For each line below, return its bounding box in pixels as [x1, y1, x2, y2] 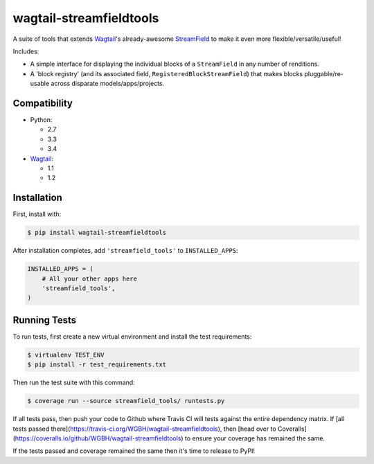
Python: [30, 116, 53, 124]
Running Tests [12, 314, 76, 325]
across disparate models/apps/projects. [51, 80, 165, 88]
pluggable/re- [304, 69, 344, 78]
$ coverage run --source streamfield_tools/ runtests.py [27, 397, 225, 405]
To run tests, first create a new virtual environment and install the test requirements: [12, 332, 252, 341]
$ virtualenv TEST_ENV [27, 350, 105, 359]
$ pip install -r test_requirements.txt [27, 361, 166, 368]
